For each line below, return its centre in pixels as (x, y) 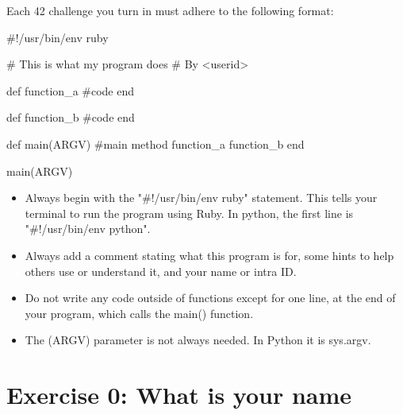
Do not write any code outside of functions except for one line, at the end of (210, 298)
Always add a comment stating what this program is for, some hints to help (209, 255)
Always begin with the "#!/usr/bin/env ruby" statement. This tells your (201, 198)
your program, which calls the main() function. (139, 313)
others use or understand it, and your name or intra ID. (161, 271)
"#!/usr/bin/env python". (88, 229)
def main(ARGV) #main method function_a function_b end (155, 144)
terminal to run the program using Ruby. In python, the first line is (189, 213)
